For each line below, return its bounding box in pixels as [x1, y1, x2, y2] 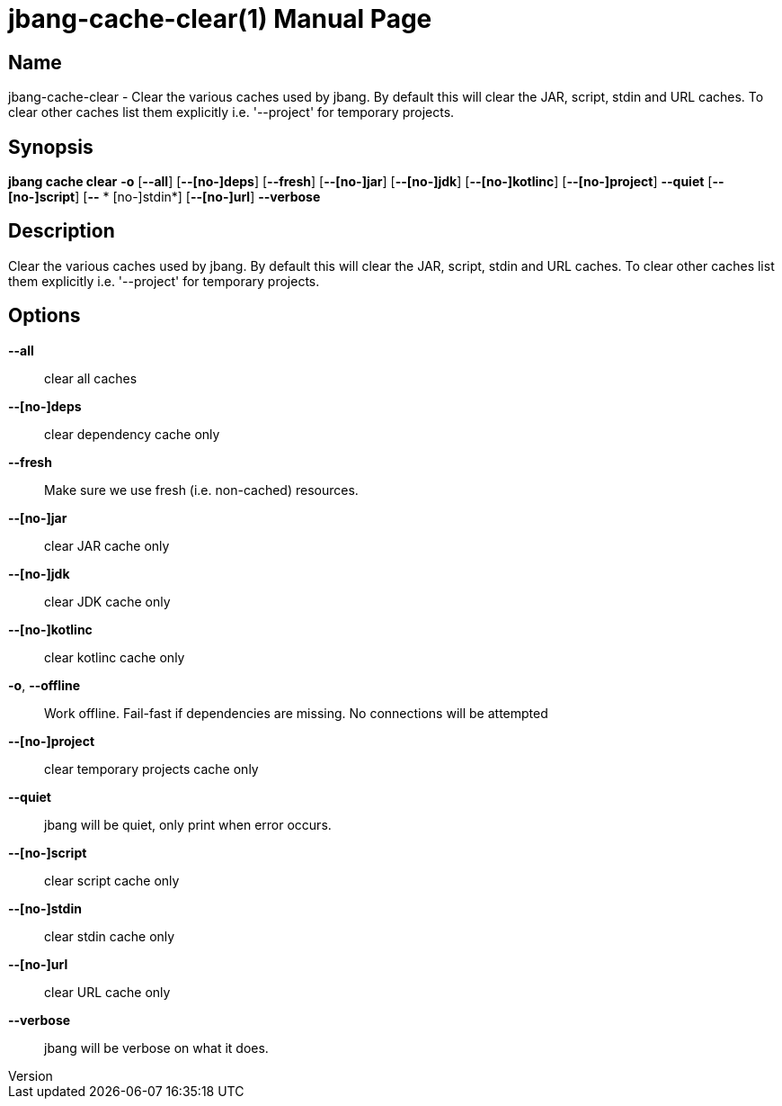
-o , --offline [8, 677, 81, 693]
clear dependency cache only [44, 426, 220, 442]
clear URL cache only [44, 984, 171, 1000]
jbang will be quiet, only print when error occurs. [44, 816, 332, 832]
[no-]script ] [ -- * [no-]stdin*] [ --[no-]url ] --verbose [8, 189, 321, 205]
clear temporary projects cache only [44, 760, 259, 777]
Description [8, 220, 115, 243]
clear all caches [44, 370, 138, 386]
